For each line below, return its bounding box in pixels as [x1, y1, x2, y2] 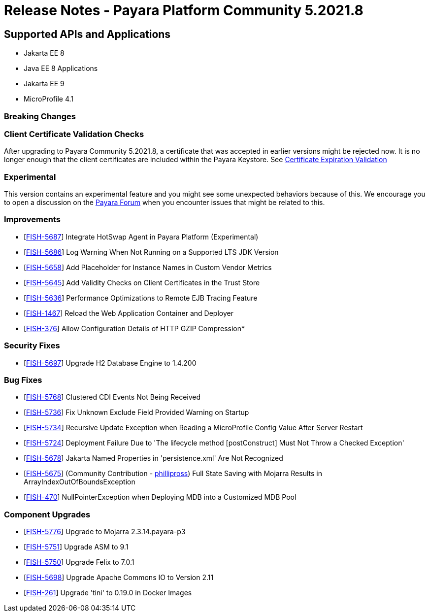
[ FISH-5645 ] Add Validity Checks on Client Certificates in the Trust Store [24, 278, 260, 287]
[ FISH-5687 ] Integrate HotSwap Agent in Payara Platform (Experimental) [24, 232, 259, 241]
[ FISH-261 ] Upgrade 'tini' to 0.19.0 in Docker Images [24, 588, 192, 597]
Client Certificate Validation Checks [4, 129, 144, 139]
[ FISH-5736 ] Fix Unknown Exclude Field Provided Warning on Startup [24, 408, 249, 417]
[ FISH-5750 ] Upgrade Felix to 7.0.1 [24, 558, 134, 567]
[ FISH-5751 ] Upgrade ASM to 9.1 [24, 543, 129, 551]
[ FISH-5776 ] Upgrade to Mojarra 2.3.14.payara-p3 [24, 527, 186, 536]
